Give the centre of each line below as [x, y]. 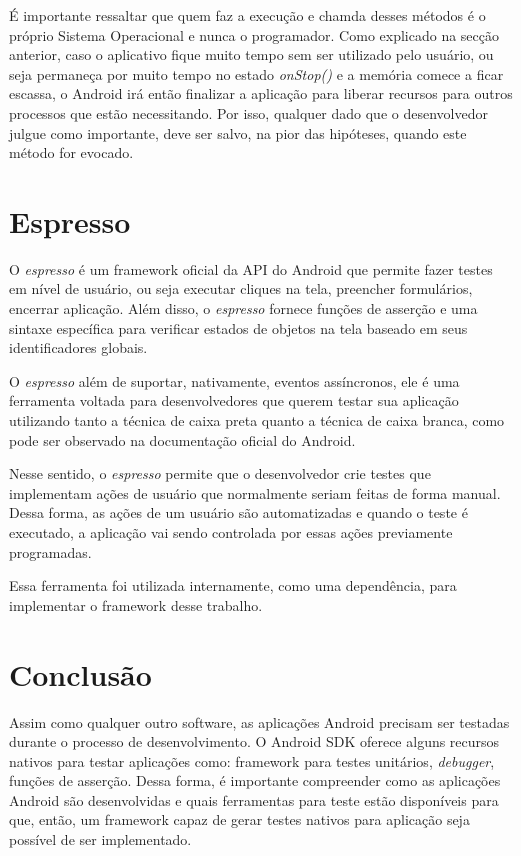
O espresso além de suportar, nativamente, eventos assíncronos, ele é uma [234, 380]
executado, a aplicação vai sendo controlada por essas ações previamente [231, 532]
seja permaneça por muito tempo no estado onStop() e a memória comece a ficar [256, 73]
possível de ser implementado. [100, 839]
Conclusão [80, 673]
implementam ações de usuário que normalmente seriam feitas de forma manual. [255, 492]
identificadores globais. [78, 347]
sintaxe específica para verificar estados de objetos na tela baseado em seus [238, 327]
